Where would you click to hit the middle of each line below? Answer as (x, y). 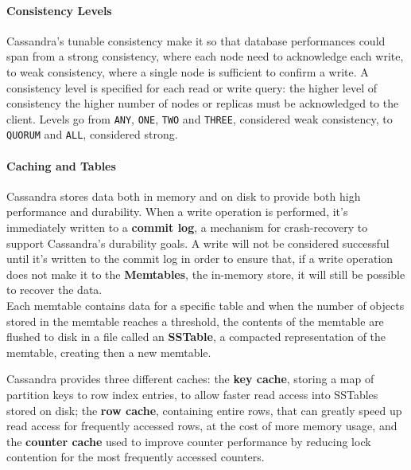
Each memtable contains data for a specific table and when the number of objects (205, 305)
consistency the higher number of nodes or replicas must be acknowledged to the (203, 103)
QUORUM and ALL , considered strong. (92, 134)
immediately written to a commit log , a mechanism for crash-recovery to (187, 227)
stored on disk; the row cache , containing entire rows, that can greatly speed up (204, 410)
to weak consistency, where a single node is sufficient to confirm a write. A (188, 71)
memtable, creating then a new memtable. (109, 352)
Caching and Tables (61, 165)
